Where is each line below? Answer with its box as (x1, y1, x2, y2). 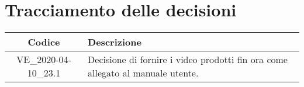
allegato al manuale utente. (88, 66, 199, 80)
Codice (27, 35, 60, 49)
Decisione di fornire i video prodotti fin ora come (88, 53, 288, 67)
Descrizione (88, 35, 141, 49)
